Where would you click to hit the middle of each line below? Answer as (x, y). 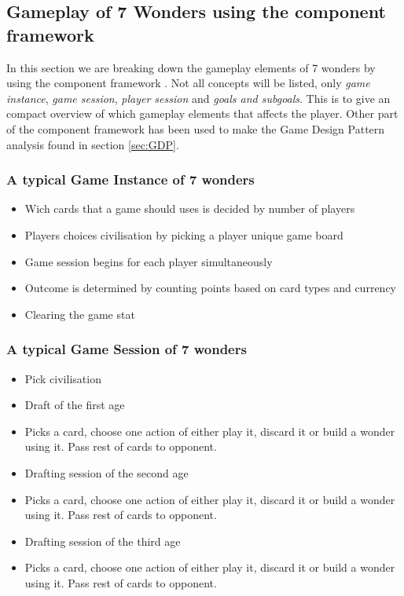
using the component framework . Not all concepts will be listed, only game (188, 83)
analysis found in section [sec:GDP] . (93, 144)
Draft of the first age (75, 405)
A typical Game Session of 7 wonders (127, 349)
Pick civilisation (63, 378)
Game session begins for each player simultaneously (149, 261)
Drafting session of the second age (107, 472)
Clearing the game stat (80, 314)
